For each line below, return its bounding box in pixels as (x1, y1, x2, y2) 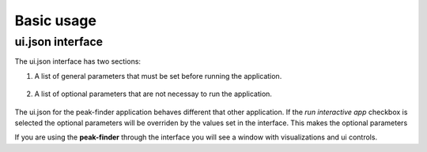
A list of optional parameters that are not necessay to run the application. (34, 89, 273, 98)
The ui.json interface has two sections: (14, 57, 142, 66)
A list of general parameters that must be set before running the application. (34, 71, 282, 80)
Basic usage (14, 12, 96, 29)
